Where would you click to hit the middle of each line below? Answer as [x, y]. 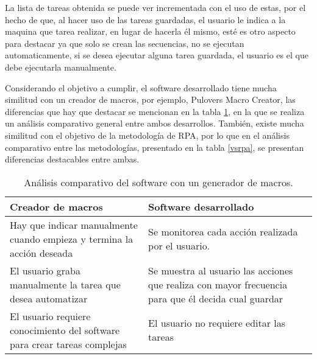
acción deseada [41, 253]
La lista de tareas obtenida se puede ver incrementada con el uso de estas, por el [155, 7]
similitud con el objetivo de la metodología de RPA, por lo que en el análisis [147, 135]
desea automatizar [49, 298]
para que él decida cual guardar [216, 298]
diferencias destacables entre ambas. [72, 159]
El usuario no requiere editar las [217, 323]
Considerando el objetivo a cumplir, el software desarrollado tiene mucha [141, 87]
